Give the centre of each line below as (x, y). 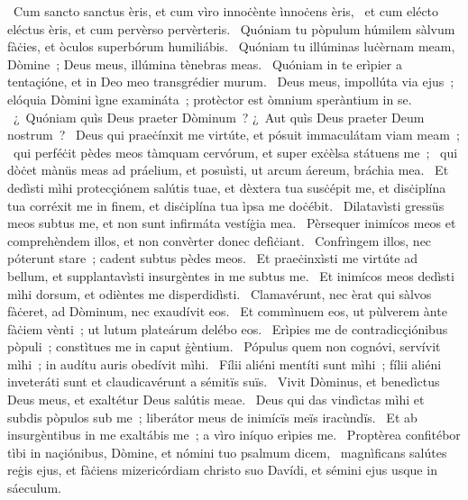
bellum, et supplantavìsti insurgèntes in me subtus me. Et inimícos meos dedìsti (231, 275)
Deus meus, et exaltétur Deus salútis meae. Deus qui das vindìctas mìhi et (216, 400)
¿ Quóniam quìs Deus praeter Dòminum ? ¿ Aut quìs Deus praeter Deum (219, 117)
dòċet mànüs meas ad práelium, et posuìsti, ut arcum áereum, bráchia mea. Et (228, 170)
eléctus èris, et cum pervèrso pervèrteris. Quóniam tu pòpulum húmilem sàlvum (231, 28)
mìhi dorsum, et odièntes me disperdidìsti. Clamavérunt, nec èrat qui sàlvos (220, 293)
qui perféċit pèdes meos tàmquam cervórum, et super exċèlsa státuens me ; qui (235, 152)
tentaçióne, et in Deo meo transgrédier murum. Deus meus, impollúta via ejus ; (231, 82)
